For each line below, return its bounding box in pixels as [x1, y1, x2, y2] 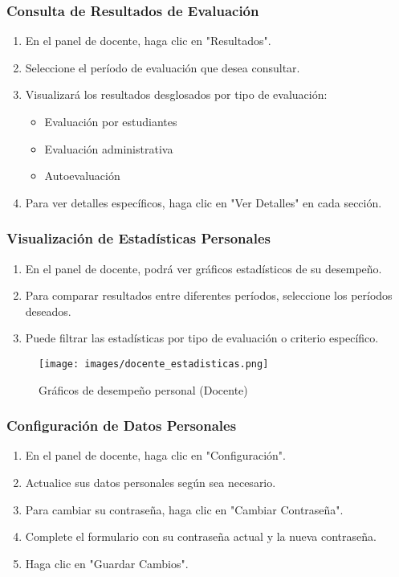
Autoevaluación [44, 167, 120, 184]
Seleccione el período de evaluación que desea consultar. [25, 59, 300, 76]
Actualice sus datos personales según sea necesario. [25, 474, 276, 491]
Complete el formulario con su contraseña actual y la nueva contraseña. [25, 528, 377, 545]
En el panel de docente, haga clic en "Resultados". [25, 32, 271, 49]
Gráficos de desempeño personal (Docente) [39, 381, 248, 398]
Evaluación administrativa [44, 140, 173, 157]
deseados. [25, 302, 71, 319]
